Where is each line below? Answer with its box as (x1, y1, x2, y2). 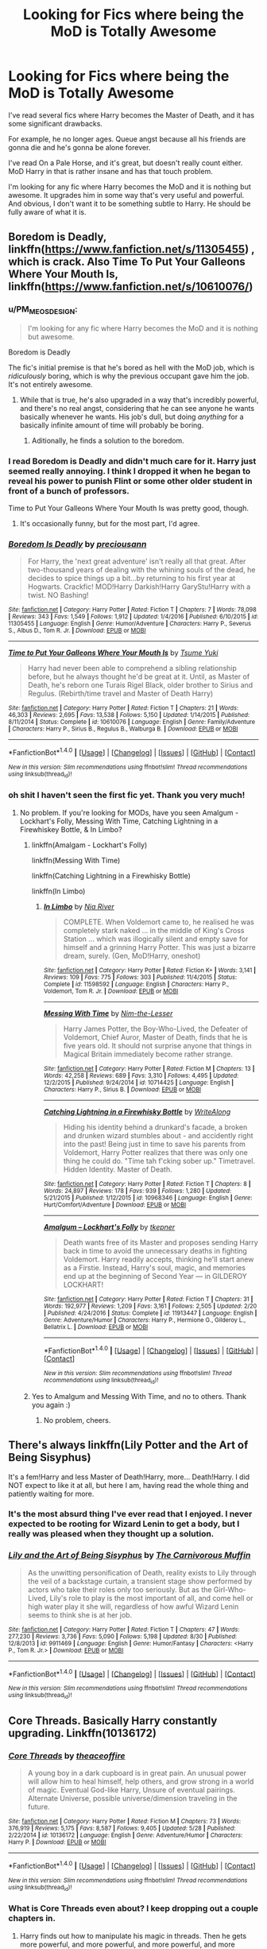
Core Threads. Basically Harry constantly (8, 1715, 218, 1728)
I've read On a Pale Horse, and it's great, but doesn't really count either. (8, 157, 243, 168)
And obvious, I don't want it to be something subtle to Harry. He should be (8, 199, 251, 208)
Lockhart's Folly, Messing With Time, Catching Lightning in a (19, 816, 219, 826)
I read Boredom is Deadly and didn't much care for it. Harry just (8, 455, 257, 467)
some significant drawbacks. (8, 118, 103, 128)
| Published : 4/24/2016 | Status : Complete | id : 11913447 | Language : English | (43, 1309, 257, 1317)
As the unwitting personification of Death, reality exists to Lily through (27, 1567, 257, 1577)
